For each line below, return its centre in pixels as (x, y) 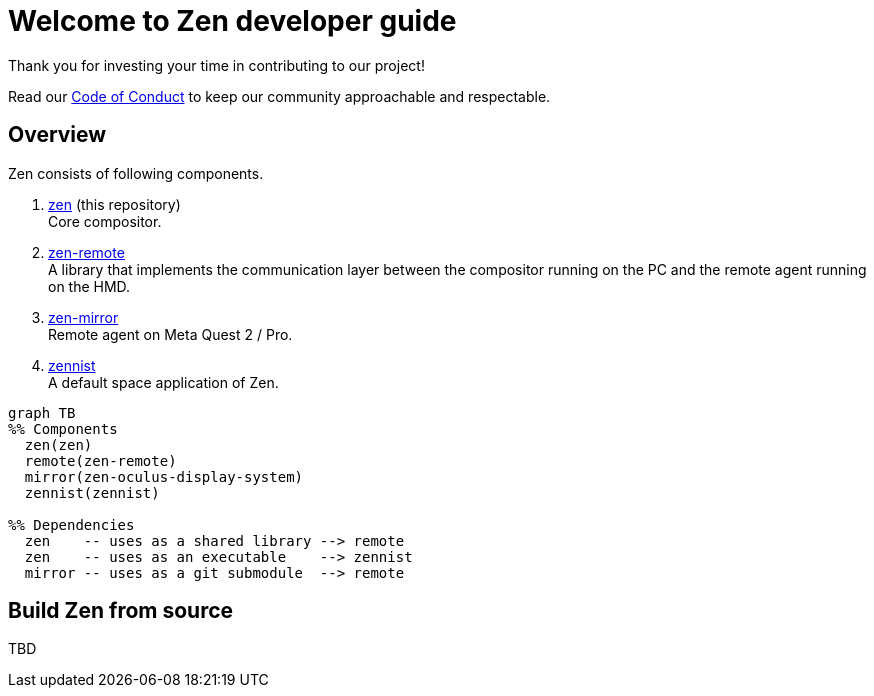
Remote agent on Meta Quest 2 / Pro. (170, 334)
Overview (57, 135)
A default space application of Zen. (163, 382)
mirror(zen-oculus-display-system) (164, 476)
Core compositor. (105, 221)
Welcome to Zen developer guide (232, 21)
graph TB (42, 412)
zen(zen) (58, 444)
